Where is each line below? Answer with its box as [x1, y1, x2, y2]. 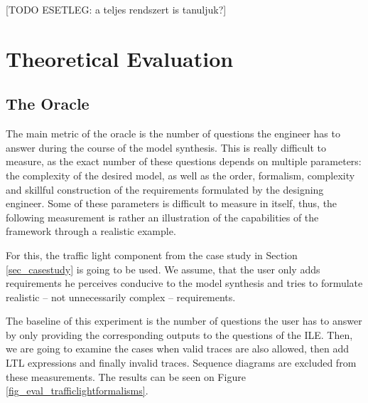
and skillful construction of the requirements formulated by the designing [6, 182, 324, 197]
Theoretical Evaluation [6, 43, 234, 73]
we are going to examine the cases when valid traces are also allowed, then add [6, 341, 349, 356]
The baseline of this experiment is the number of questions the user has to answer [6, 313, 362, 328]
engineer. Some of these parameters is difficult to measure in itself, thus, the [6, 196, 337, 211]
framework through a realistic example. [6, 224, 176, 239]
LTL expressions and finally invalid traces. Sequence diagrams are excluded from [6, 355, 357, 370]
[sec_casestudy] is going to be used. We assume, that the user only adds [6, 261, 320, 276]
